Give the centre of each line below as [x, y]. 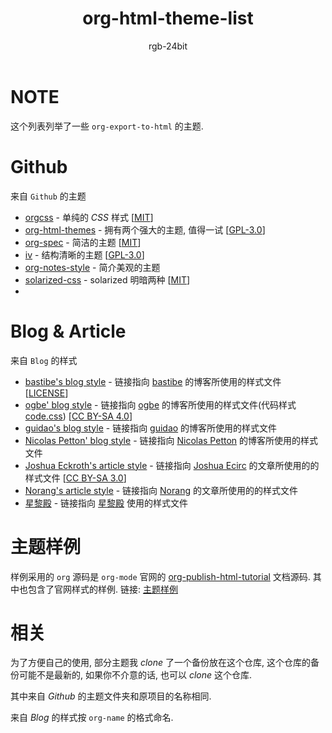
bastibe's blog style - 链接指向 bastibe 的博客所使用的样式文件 [153, 381]
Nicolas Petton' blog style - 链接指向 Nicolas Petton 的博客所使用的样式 [171, 440]
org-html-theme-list [168, 18]
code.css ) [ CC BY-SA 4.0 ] [78, 416]
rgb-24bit [168, 46]
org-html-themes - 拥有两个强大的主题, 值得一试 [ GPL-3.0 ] [145, 229]
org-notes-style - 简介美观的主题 [92, 267]
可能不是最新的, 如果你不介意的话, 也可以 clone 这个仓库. [135, 675]
